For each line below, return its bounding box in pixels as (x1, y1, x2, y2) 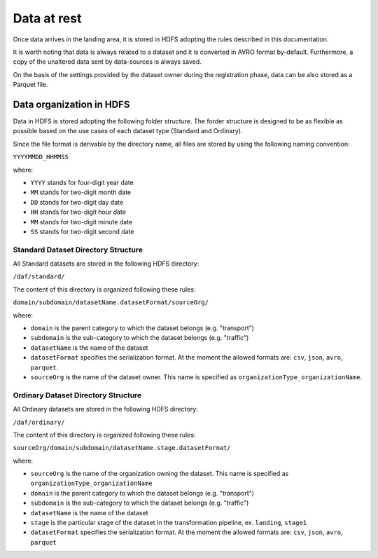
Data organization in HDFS (13, 98, 130, 110)
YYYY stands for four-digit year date (30, 178, 134, 186)
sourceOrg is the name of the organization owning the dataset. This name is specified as (30, 470, 289, 478)
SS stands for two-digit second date (30, 227, 134, 236)
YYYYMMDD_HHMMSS (13, 153, 69, 161)
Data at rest (13, 11, 82, 26)
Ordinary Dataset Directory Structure (13, 390, 142, 400)
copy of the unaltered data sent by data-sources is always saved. (13, 57, 202, 66)
